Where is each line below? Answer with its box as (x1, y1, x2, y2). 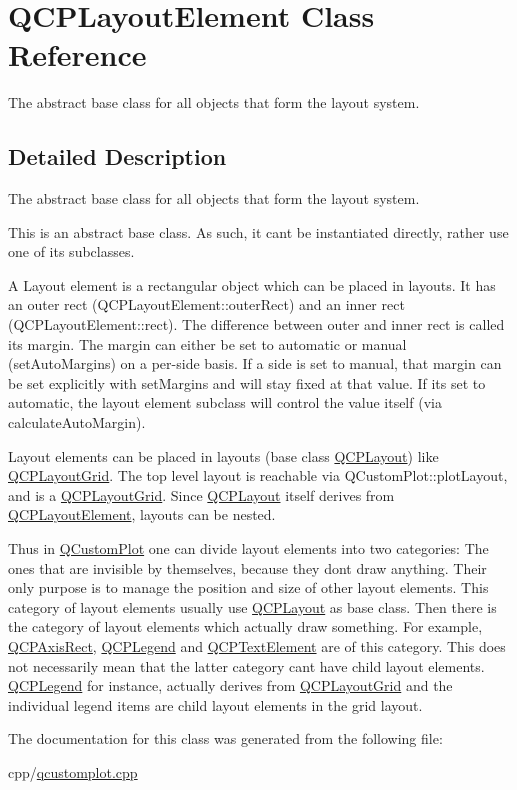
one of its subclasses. (8, 241, 135, 262)
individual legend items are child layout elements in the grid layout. (8, 694, 423, 715)
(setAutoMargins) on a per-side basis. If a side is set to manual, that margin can (8, 353, 502, 374)
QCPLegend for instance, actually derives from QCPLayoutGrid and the (8, 675, 453, 696)
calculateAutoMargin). (8, 412, 146, 433)
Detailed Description (8, 141, 227, 172)
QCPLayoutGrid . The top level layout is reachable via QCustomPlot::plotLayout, (8, 465, 508, 486)
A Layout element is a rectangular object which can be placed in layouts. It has (8, 274, 496, 295)
